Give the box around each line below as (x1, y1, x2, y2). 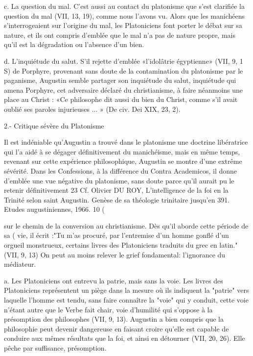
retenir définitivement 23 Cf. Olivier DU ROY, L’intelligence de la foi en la (4, 185, 229, 195)
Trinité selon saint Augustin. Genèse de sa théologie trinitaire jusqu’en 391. (4, 194, 230, 204)
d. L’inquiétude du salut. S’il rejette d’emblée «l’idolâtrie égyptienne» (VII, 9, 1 (4, 55, 243, 66)
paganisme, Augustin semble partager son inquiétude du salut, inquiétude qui (4, 75, 236, 85)
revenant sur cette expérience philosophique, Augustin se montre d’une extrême (4, 156, 242, 166)
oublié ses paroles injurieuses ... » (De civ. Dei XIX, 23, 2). (4, 103, 181, 114)
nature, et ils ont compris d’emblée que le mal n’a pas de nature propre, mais (4, 29, 235, 40)
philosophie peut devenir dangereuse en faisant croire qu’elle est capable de (4, 323, 229, 333)
